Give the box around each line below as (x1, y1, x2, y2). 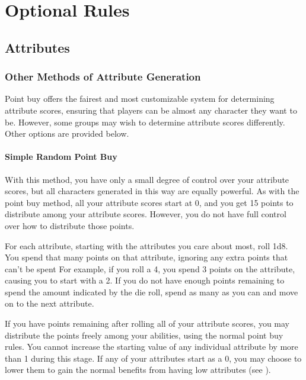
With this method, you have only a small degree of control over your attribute (5, 173, 289, 185)
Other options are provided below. (5, 127, 129, 140)
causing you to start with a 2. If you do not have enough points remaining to (5, 274, 285, 286)
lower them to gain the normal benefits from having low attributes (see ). (5, 363, 271, 376)
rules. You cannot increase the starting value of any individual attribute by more (5, 340, 298, 353)
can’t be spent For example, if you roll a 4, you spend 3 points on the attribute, (5, 262, 295, 275)
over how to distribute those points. (5, 219, 135, 231)
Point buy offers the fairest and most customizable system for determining (5, 92, 275, 105)
